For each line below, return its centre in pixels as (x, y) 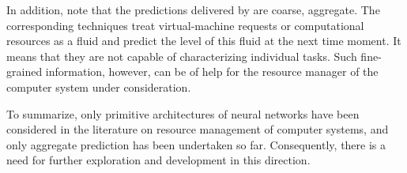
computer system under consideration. (99, 86)
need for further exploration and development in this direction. (158, 160)
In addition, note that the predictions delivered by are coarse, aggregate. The (193, 9)
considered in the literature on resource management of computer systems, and (198, 129)
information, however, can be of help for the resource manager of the (212, 71)
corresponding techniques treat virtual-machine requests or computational (185, 25)
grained (24, 71)
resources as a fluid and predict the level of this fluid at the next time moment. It (204, 41)
